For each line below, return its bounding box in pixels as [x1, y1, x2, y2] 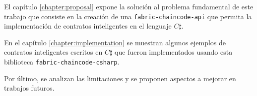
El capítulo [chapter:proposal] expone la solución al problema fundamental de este [4, 1, 254, 11]
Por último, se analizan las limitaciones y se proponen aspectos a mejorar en [4, 73, 236, 83]
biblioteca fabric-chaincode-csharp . [4, 57, 120, 67]
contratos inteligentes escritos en [4, 47, 103, 57]
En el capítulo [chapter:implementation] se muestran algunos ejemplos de [4, 37, 226, 47]
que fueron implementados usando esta [115, 47, 233, 57]
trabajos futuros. [4, 83, 55, 93]
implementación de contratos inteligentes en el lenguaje [4, 21, 172, 31]
